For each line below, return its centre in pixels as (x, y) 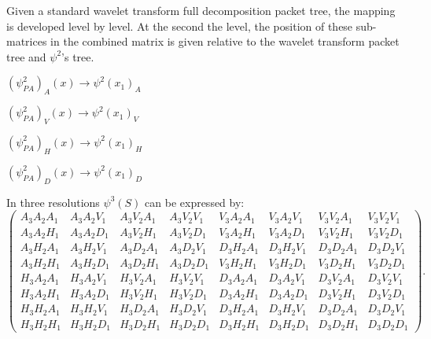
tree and (26, 56)
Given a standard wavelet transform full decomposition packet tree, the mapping (201, 10)
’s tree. (78, 56)
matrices (27, 41)
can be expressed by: (195, 202)
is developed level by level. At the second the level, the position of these (180, 26)
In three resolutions (53, 202)
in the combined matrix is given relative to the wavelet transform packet (225, 41)
